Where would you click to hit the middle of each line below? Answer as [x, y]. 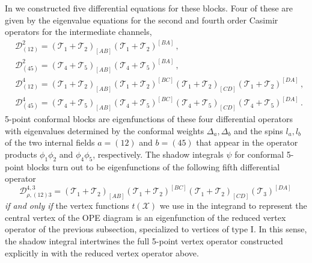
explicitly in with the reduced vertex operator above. [102, 252]
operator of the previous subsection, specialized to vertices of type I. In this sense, [156, 229]
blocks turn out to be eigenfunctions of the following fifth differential [153, 166]
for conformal [259, 154]
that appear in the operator [247, 142]
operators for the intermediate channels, [78, 32]
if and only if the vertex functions [67, 206]
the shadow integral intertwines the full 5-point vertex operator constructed [144, 240]
